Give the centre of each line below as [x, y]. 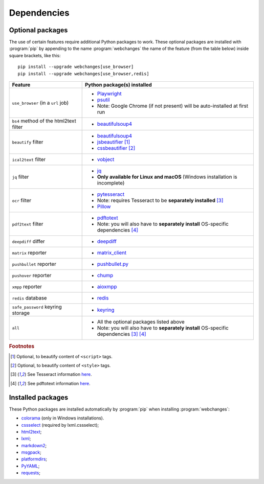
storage [21, 313]
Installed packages [39, 397]
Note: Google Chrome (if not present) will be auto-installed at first [173, 106]
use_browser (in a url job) [40, 103]
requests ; [31, 473]
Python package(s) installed [118, 85]
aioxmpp [107, 287]
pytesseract [111, 194]
